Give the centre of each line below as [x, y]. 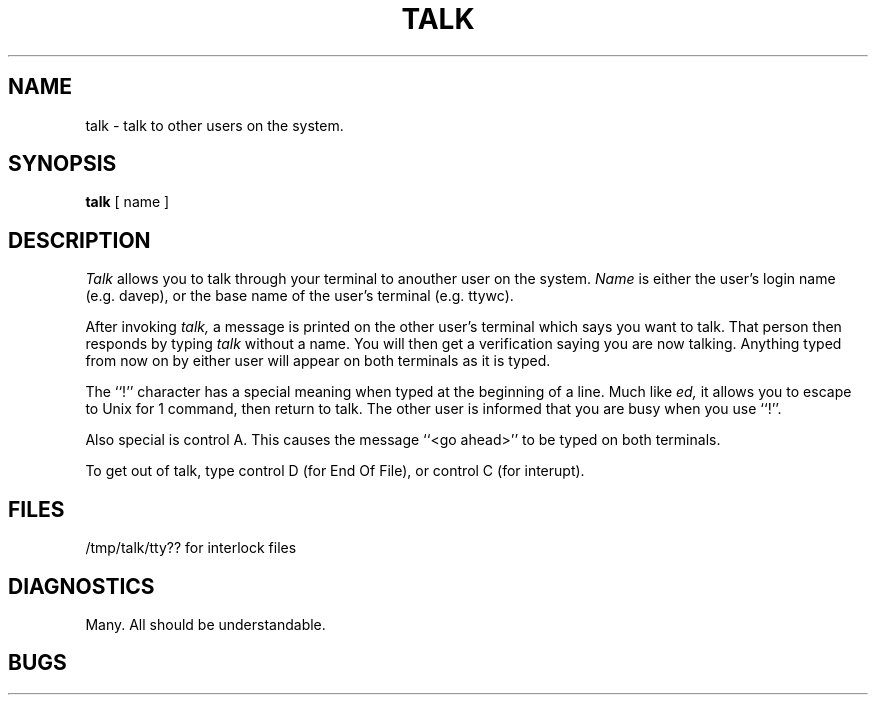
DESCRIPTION [79, 240]
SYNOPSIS [62, 164]
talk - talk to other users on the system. [214, 125]
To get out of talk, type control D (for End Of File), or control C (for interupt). [335, 471]
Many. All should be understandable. [205, 624]
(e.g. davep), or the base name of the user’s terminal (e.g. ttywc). [299, 296]
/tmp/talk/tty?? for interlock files [191, 548]
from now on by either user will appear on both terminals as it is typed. [318, 361]
